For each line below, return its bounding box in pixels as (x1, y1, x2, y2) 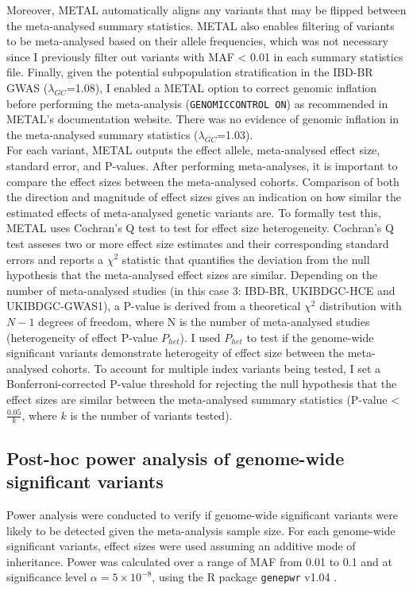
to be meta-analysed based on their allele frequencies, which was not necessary (6, 33, 388, 49)
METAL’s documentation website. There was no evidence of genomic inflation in (6, 111, 399, 127)
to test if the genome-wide (246, 328, 374, 345)
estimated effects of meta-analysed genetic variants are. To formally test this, (6, 204, 381, 220)
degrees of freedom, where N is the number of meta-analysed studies (38, 312, 370, 329)
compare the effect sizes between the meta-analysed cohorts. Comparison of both (6, 173, 399, 189)
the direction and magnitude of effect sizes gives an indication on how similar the (6, 188, 401, 205)
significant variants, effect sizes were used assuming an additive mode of (6, 538, 356, 554)
